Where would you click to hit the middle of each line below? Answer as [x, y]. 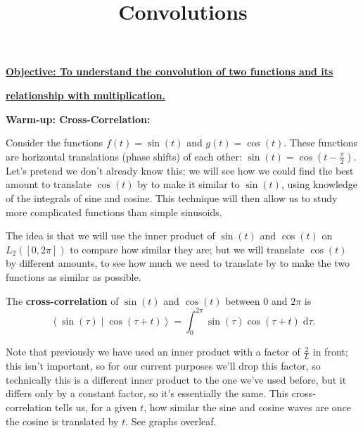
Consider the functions [55, 143]
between [243, 300]
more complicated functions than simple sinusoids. [114, 212]
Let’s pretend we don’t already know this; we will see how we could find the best [180, 170]
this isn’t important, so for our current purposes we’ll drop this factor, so [163, 366]
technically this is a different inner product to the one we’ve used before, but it [176, 379]
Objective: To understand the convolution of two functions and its [170, 71]
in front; [330, 352]
